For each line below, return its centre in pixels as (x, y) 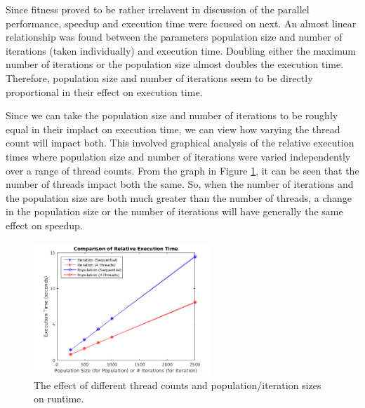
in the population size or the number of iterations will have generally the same (174, 211)
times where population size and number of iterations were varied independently (178, 156)
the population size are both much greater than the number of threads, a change (179, 197)
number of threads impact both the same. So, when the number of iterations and (180, 184)
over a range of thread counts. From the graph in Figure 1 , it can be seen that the (182, 170)
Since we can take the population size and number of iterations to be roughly (172, 115)
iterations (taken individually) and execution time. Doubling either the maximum (181, 50)
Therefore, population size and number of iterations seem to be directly (159, 77)
